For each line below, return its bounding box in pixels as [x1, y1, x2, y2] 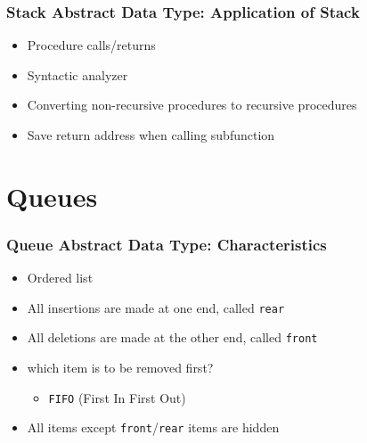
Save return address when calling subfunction [27, 126, 275, 144]
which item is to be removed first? [27, 358, 214, 377]
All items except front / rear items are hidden [27, 418, 280, 437]
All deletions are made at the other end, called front [27, 328, 318, 347]
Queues [6, 177, 98, 214]
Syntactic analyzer [27, 65, 128, 84]
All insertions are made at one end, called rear [27, 298, 285, 316]
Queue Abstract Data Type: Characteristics [6, 233, 327, 255]
